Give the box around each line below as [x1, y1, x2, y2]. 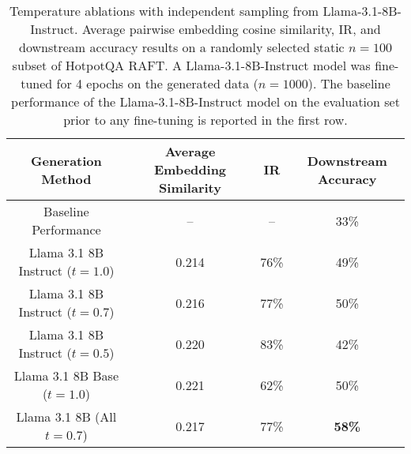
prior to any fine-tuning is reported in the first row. [63, 111, 348, 129]
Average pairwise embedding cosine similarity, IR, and [81, 20, 381, 38]
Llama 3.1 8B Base [13, 366, 119, 385]
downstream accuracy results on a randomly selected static [19, 38, 345, 56]
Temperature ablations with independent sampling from [9, 2, 319, 20]
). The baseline [307, 74, 390, 92]
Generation [31, 151, 102, 170]
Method [41, 169, 92, 188]
